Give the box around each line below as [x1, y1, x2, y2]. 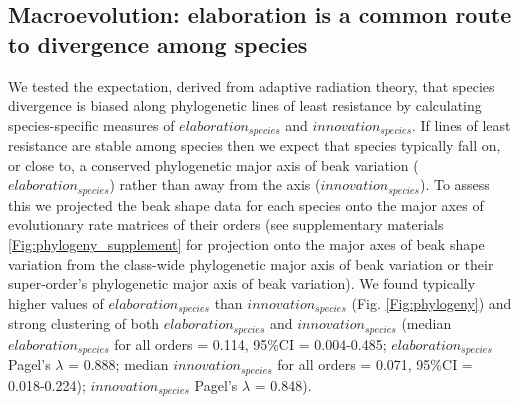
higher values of [8, 292, 104, 313]
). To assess [419, 174, 490, 195]
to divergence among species [8, 28, 308, 59]
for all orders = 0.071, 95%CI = [277, 354, 473, 375]
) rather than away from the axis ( [109, 174, 321, 195]
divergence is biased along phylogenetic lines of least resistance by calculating [8, 95, 482, 116]
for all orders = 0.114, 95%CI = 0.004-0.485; [114, 333, 387, 354]
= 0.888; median [68, 354, 169, 375]
